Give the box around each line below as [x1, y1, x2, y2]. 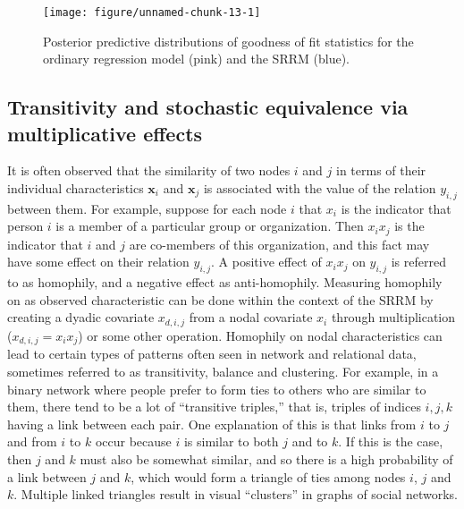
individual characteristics [7, 179, 144, 198]
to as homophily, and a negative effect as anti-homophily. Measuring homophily [7, 273, 443, 292]
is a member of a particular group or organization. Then [55, 216, 364, 235]
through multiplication [331, 308, 456, 327]
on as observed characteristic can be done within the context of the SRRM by [7, 290, 434, 309]
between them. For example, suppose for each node [7, 199, 287, 217]
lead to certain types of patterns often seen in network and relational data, [7, 344, 417, 363]
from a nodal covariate [189, 308, 313, 327]
